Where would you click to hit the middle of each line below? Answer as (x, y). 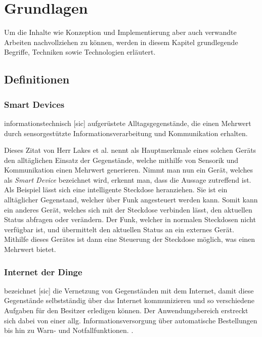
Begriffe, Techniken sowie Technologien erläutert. (80, 52)
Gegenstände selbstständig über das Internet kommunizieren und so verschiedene (129, 300)
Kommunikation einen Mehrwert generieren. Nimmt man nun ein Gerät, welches (128, 170)
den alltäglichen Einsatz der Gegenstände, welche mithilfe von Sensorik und (121, 160)
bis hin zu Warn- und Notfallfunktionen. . (69, 330)
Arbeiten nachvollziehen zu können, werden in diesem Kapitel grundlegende (121, 42)
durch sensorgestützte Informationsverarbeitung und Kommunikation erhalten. (126, 133)
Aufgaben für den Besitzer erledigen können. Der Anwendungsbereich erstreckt (126, 310)
